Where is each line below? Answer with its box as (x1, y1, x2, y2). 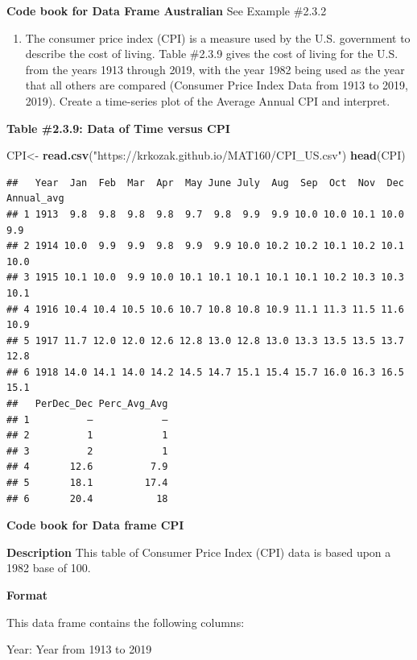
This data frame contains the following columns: (6, 613, 245, 630)
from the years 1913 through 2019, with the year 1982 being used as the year (25, 60, 405, 77)
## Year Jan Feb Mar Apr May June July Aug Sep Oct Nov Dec (6, 176, 404, 189)
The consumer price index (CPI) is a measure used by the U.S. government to (25, 29, 411, 46)
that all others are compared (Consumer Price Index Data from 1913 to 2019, (25, 77, 408, 93)
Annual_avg (6, 193, 64, 205)
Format (6, 587, 47, 603)
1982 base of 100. (6, 559, 91, 576)
